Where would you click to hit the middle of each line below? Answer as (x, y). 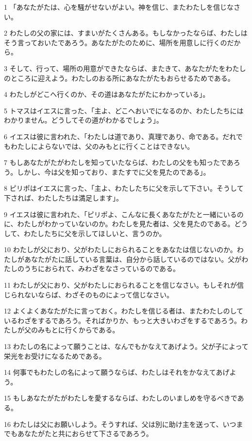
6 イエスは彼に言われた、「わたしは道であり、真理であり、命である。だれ (120, 136)
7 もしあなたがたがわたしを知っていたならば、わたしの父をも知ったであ (119, 162)
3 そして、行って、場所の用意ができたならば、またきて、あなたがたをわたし (125, 68)
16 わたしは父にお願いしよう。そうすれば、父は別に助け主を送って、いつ (120, 424)
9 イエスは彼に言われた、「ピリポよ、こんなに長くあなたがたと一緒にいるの (124, 214)
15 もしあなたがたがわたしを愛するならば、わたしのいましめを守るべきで (121, 398)
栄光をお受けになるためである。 (55, 356)
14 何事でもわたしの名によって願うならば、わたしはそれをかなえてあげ (117, 372)
